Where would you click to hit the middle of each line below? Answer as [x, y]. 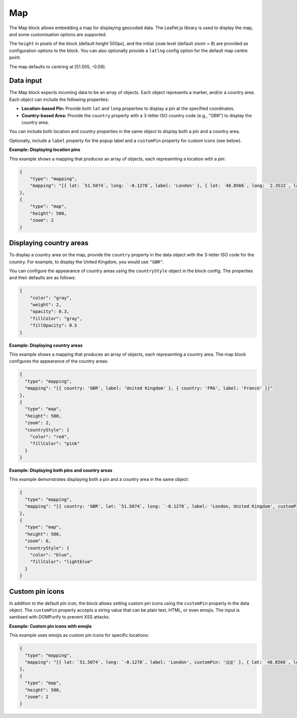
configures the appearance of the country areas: [59, 361]
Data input [25, 81]
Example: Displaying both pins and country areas [61, 471]
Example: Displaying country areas [46, 345]
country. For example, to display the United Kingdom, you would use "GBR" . [87, 262]
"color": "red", [49, 436]
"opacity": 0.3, [49, 311]
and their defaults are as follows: [43, 278]
